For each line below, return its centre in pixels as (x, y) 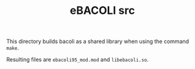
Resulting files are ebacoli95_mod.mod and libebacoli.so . (77, 60)
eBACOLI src (102, 11)
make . (13, 48)
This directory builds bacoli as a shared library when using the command (98, 41)
